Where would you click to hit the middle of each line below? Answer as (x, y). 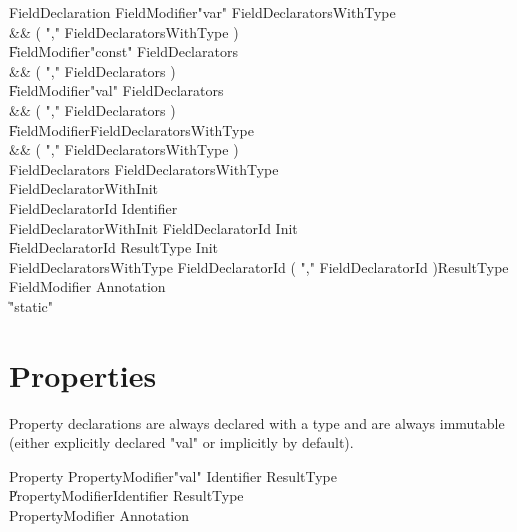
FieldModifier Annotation (87, 286)
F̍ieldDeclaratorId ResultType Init (114, 247)
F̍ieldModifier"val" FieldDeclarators (116, 90)
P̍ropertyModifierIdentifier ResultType (126, 495)
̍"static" (31, 305)
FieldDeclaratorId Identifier (93, 207)
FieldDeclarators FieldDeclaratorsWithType (144, 168)
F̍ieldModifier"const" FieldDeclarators (123, 51)
